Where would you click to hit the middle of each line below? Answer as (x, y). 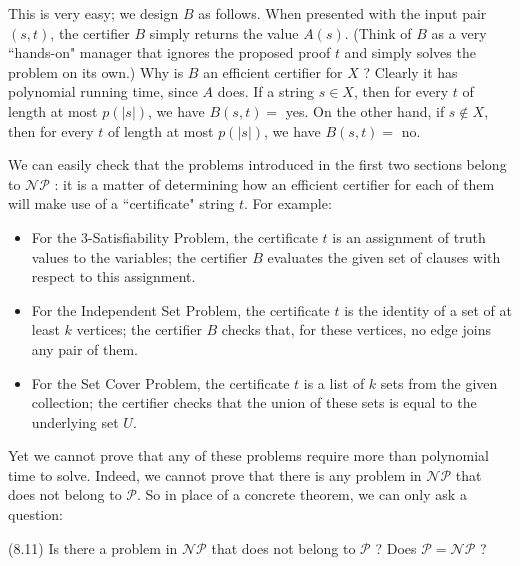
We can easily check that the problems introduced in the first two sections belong (257, 164)
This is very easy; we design (93, 13)
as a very (459, 32)
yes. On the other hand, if (365, 110)
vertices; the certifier (139, 329)
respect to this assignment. (113, 276)
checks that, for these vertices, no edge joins (356, 329)
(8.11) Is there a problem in (93, 547)
